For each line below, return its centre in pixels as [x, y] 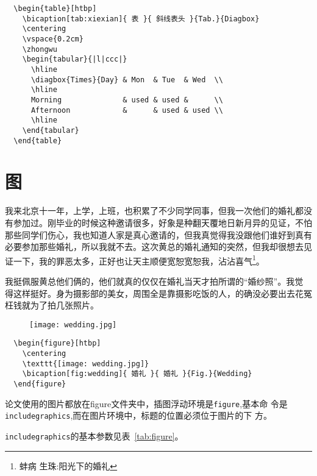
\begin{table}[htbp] [55, 9]
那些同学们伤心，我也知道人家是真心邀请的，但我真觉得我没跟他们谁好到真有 [158, 234]
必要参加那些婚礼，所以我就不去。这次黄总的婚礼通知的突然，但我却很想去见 [158, 247]
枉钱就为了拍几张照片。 [52, 305]
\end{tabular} [51, 130]
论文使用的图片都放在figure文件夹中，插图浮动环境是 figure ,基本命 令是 [146, 403]
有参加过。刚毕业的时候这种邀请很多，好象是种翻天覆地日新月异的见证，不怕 [158, 222]
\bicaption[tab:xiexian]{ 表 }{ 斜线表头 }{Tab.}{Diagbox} [141, 19]
